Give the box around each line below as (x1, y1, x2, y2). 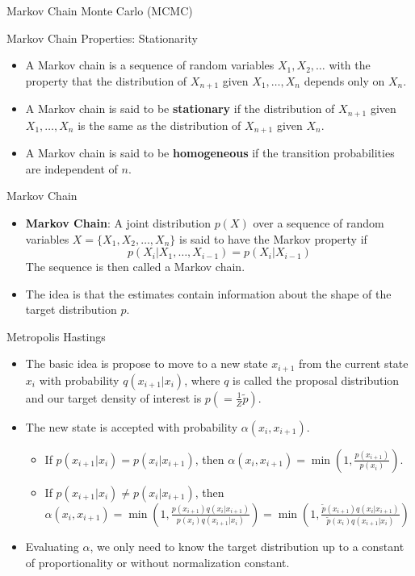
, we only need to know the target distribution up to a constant (90, 537, 405, 554)
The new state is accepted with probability (25, 418, 238, 435)
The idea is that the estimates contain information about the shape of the (25, 285, 392, 302)
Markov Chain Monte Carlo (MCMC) (6, 2, 193, 19)
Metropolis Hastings (6, 328, 106, 344)
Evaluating (25, 537, 79, 554)
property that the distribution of (25, 72, 187, 89)
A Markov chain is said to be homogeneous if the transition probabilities (25, 144, 395, 161)
